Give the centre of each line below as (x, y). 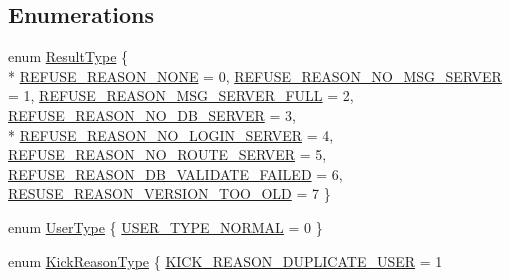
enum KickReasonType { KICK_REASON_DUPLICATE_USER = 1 (225, 260)
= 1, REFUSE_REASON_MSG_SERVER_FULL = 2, (181, 95)
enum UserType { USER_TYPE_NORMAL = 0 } (165, 226)
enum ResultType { (68, 56)
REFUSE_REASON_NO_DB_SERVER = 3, (152, 114)
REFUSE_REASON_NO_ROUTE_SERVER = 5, (167, 154)
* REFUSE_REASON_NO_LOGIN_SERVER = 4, (171, 134)
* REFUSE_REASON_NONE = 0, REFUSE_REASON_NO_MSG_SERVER (255, 75)
